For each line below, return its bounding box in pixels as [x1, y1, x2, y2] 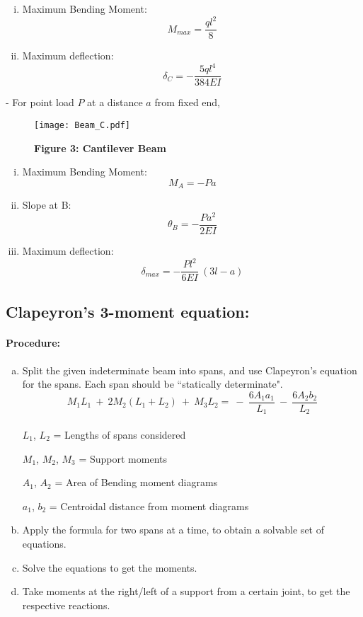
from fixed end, [154, 95, 221, 110]
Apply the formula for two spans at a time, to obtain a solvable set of [22, 522, 324, 537]
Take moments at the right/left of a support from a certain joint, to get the [22, 584, 350, 599]
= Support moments [79, 451, 167, 466]
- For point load [6, 95, 74, 110]
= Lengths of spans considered [53, 427, 186, 442]
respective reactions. [22, 597, 110, 612]
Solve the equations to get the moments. [22, 560, 197, 575]
